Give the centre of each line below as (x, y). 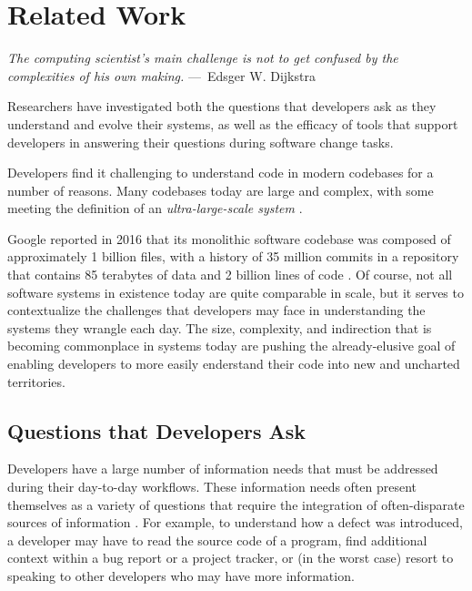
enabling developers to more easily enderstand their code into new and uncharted (234, 364)
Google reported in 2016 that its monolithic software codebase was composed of (229, 238)
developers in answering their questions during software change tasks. (201, 142)
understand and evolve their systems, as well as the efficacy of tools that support (233, 123)
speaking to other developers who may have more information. (181, 575)
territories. (36, 381)
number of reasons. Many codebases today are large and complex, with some (221, 190)
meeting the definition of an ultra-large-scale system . (155, 208)
